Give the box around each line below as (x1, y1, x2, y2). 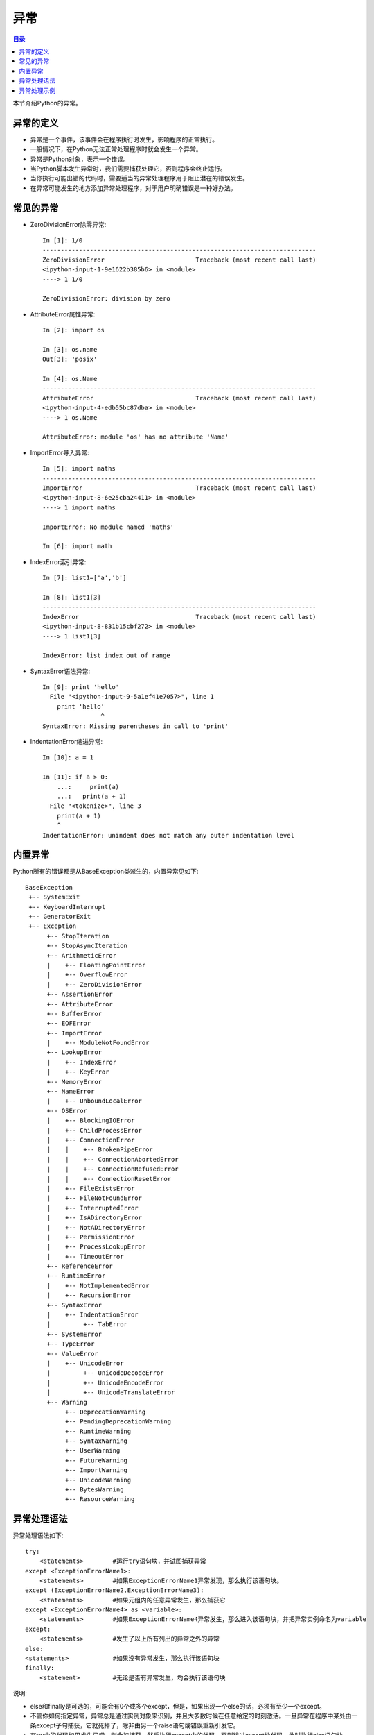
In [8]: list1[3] (42, 593, 101, 601)
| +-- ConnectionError (46, 1135, 135, 1144)
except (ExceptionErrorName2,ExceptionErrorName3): (25, 1586, 204, 1594)
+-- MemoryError (46, 1078, 103, 1085)
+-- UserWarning (64, 1447, 121, 1455)
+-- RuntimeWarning (64, 1427, 132, 1435)
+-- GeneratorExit (28, 913, 91, 920)
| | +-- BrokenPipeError (46, 1146, 154, 1153)
